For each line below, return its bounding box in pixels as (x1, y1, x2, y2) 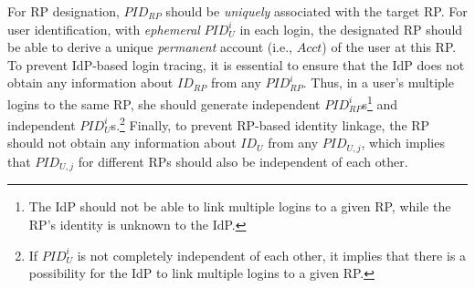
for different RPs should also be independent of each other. (78, 151, 408, 170)
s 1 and (362, 91, 398, 113)
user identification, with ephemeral (7, 19, 200, 38)
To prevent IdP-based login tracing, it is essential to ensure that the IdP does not (7, 55, 465, 74)
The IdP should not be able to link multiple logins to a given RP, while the (28, 197, 451, 216)
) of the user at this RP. (322, 37, 457, 57)
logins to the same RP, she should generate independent (7, 94, 321, 113)
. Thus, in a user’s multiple (302, 73, 454, 92)
